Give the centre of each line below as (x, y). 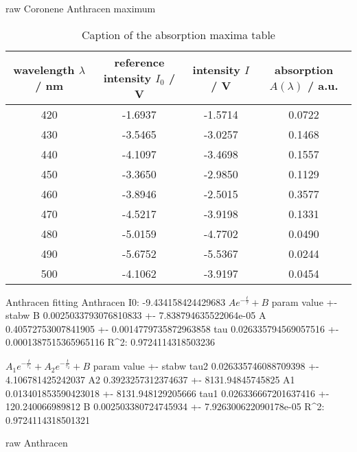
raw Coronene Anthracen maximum (81, 8)
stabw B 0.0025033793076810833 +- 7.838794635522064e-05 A (136, 315)
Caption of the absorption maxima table (178, 34)
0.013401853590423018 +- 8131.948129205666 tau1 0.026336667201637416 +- (168, 393)
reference (139, 62)
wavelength (44, 70)
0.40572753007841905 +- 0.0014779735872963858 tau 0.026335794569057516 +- (172, 328)
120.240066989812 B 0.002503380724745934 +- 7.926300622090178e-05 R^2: (165, 406)
